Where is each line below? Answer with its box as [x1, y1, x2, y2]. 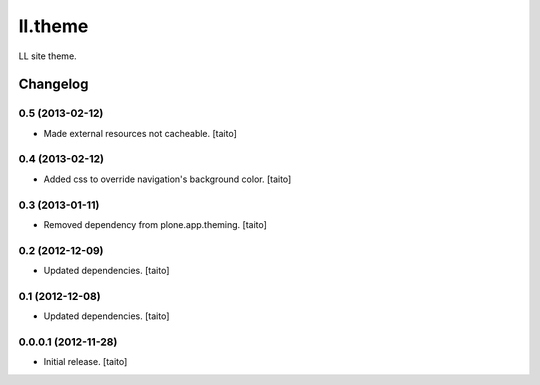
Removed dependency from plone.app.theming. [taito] [43, 218, 267, 230]
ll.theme [18, 15, 89, 37]
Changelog [18, 76, 89, 93]
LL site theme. [18, 50, 77, 62]
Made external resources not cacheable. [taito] [43, 127, 237, 139]
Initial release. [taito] [43, 356, 128, 368]
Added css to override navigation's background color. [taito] [43, 173, 292, 185]
